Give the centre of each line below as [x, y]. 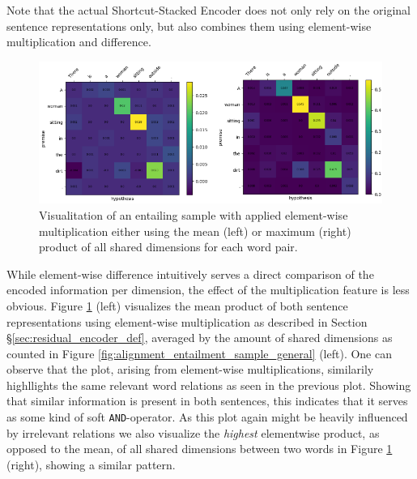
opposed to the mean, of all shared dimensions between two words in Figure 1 [200, 449]
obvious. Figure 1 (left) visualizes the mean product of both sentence [177, 305]
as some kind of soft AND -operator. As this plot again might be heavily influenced [207, 417]
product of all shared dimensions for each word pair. [168, 247]
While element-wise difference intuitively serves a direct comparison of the [190, 274]
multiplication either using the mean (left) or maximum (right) [195, 231]
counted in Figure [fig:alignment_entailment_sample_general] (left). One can [199, 353]
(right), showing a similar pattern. [91, 464]
